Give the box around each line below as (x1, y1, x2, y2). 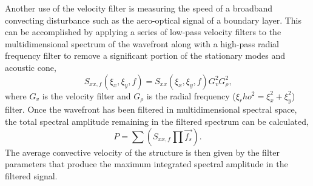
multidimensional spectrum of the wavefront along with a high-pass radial (5, 37, 279, 50)
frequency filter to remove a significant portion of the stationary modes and (5, 49, 286, 62)
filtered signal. (5, 169, 58, 182)
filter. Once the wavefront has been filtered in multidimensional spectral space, (5, 103, 297, 116)
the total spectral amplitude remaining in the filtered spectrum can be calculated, (5, 115, 309, 127)
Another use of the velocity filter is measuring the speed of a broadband (5, 2, 273, 14)
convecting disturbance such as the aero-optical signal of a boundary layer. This (5, 13, 301, 26)
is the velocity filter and (42, 89, 131, 102)
